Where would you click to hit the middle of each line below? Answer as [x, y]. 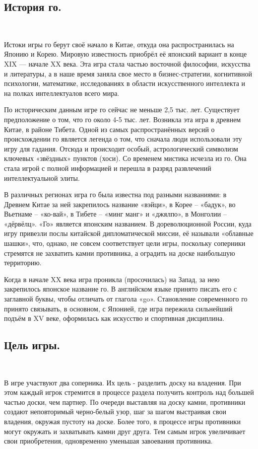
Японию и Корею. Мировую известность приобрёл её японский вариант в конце [126, 54]
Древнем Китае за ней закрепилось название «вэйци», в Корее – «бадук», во [120, 204]
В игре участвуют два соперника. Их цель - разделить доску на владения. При [123, 382]
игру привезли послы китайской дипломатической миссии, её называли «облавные [129, 233]
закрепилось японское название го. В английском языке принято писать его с [121, 289]
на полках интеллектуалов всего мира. [62, 93]
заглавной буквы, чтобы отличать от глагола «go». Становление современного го [126, 299]
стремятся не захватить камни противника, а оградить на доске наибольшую [120, 253]
